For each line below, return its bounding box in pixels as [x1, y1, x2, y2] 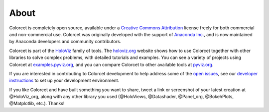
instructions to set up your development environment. [9, 77, 120, 84]
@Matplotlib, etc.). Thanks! [9, 101, 65, 107]
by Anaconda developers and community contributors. [9, 39, 122, 45]
